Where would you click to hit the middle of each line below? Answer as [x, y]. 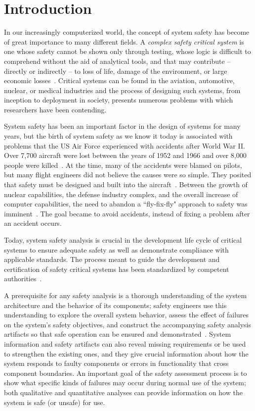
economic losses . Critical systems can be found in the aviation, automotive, [119, 80]
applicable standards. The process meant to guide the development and [112, 259]
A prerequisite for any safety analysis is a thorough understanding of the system [126, 295]
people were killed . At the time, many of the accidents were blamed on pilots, [123, 165]
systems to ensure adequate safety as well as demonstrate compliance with [116, 249]
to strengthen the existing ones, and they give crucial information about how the [126, 353]
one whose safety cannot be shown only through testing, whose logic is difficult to [127, 51]
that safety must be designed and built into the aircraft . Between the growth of [126, 184]
